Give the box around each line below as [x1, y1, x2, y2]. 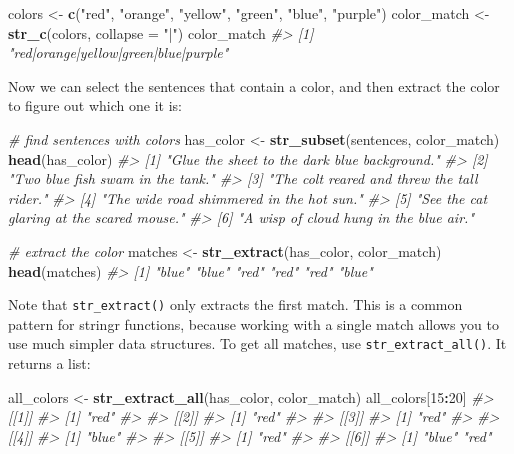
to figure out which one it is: [8, 95, 182, 116]
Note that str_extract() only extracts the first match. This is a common [8, 294, 463, 315]
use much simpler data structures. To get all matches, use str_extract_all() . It [8, 333, 507, 354]
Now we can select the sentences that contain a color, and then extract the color [8, 75, 500, 96]
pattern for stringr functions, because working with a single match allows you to [8, 313, 499, 334]
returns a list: [8, 353, 91, 374]
